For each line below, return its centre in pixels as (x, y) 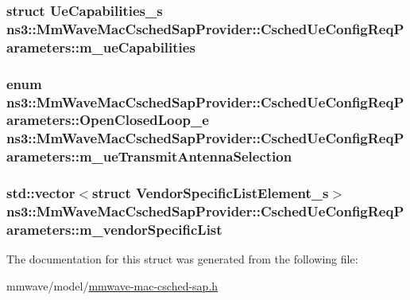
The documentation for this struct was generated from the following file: (182, 259)
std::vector (41, 193)
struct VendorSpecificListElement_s (211, 193)
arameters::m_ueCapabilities (101, 47)
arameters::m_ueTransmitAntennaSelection (149, 156)
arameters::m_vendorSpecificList (114, 229)
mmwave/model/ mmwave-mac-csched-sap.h (112, 285)
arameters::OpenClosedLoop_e (108, 120)
